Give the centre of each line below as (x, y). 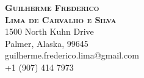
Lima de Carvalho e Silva (61, 19)
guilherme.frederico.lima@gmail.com (72, 55)
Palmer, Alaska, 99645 (47, 43)
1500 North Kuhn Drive (49, 31)
